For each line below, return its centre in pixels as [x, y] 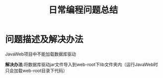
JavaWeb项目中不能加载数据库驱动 [41, 54]
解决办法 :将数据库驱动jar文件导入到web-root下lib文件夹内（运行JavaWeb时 [82, 64]
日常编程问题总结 [83, 10]
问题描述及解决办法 [44, 39]
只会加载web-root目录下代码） [36, 70]
